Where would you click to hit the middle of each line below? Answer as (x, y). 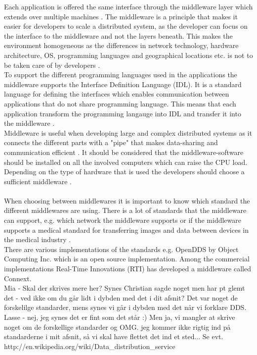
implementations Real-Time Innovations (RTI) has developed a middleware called (128, 269)
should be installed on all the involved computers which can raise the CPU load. (126, 162)
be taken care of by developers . (52, 65)
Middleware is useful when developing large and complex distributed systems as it (128, 132)
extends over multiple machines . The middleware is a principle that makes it (121, 16)
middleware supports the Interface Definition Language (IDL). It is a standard (123, 84)
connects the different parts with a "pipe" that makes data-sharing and (111, 142)
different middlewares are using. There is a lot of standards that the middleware (125, 210)
